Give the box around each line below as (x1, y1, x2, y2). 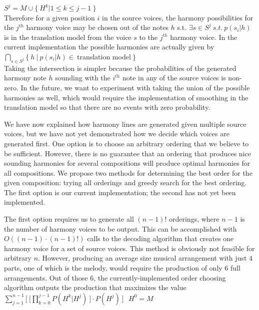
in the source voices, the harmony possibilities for (101, 12, 253, 22)
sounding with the (55, 72, 110, 83)
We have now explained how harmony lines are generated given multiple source (4, 118, 246, 129)
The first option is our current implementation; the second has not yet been (4, 187, 236, 197)
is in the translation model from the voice (4, 31, 131, 42)
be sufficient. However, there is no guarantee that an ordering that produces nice (4, 148, 251, 158)
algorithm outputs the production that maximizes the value (4, 282, 186, 293)
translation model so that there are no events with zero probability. (4, 102, 210, 112)
